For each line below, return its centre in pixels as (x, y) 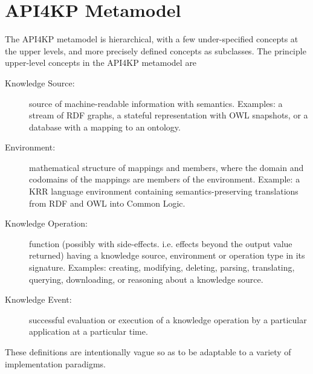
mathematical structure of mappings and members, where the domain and (166, 167)
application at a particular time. (89, 331)
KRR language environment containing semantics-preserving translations (164, 191)
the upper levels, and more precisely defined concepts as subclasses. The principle (156, 50)
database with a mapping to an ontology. (105, 127)
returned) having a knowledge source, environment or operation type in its (167, 255)
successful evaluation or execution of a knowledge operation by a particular (168, 319)
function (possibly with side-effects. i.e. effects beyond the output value (161, 243)
